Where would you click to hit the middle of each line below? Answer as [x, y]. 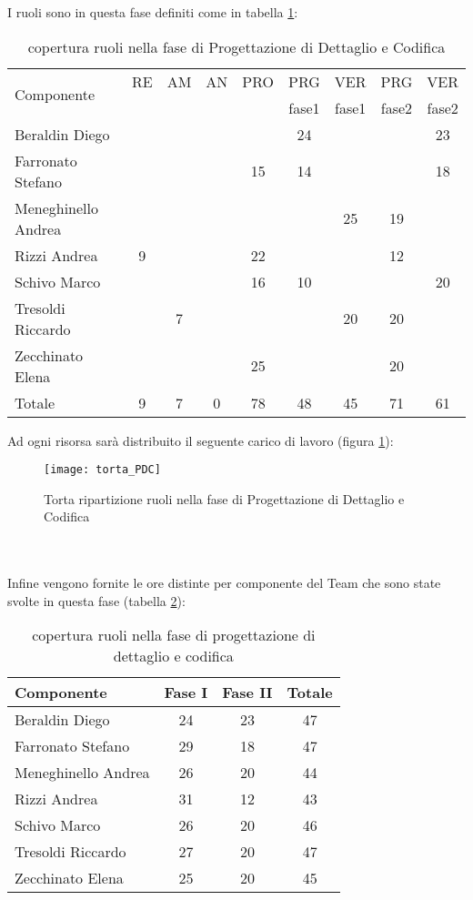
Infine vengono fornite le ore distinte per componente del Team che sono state [224, 583]
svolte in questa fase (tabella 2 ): [96, 600]
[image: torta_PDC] [102, 470]
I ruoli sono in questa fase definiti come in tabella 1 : [153, 12]
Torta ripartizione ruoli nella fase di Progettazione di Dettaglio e [224, 498]
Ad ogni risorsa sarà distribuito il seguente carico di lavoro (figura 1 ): [201, 440]
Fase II [247, 693]
